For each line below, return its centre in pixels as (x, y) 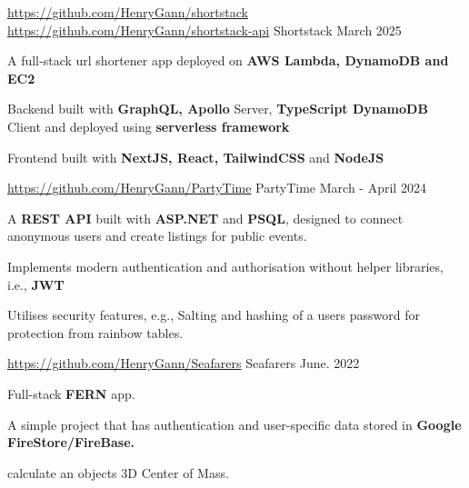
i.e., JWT (36, 284)
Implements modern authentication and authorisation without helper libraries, (225, 266)
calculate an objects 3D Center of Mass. (118, 472)
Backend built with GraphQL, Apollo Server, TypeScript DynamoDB (218, 109)
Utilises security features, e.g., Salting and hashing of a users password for (214, 315)
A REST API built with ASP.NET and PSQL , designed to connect (205, 218)
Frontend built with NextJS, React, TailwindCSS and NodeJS (196, 157)
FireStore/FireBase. (71, 442)
